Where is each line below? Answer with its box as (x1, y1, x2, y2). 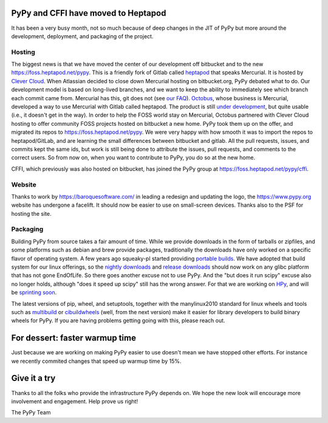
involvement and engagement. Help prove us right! (11, 397, 138, 405)
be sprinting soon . (11, 289, 57, 296)
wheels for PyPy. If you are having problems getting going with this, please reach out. (11, 317, 225, 325)
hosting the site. (11, 210, 52, 217)
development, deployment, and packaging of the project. (11, 32, 154, 40)
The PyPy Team (11, 409, 51, 416)
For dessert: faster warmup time (11, 333, 137, 343)
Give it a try (11, 373, 56, 383)
